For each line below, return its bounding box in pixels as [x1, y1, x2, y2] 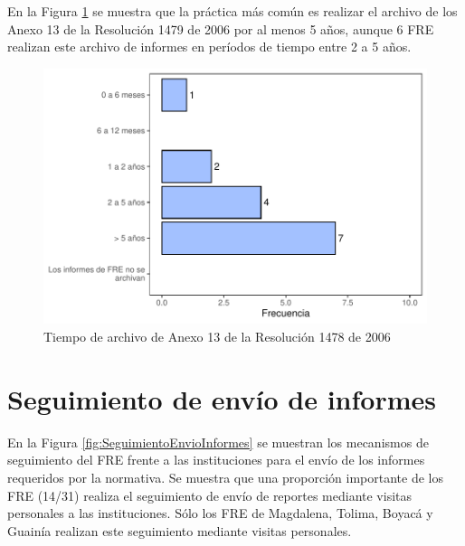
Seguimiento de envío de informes [7, 380, 436, 417]
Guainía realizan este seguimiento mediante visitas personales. [7, 521, 352, 540]
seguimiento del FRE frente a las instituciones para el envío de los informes [7, 450, 425, 469]
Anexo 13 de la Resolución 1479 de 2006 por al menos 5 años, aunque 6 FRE [7, 19, 434, 38]
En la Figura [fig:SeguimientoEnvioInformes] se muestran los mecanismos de [7, 432, 429, 451]
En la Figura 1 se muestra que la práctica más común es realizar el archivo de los [7, 2, 458, 20]
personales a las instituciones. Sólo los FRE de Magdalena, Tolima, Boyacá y [7, 504, 433, 522]
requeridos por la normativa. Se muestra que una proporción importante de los [7, 467, 444, 486]
